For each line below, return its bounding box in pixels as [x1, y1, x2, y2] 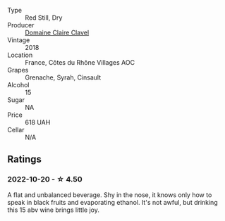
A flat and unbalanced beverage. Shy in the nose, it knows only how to [7, 190, 212, 199]
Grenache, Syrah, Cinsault [25, 73, 102, 82]
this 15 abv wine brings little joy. [7, 206, 100, 214]
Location [7, 51, 33, 59]
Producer [7, 21, 35, 29]
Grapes [7, 66, 29, 74]
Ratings [7, 153, 42, 165]
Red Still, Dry [25, 13, 63, 22]
